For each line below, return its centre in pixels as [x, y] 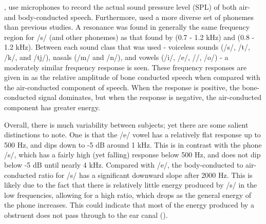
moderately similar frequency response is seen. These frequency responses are [126, 67]
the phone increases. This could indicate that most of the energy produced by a [129, 205]
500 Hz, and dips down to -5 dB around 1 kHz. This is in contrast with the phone [133, 144]
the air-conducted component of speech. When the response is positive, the [122, 87]
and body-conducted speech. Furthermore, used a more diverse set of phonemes [129, 17]
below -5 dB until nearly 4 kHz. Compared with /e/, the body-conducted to [124, 164]
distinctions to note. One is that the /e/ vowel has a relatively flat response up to [132, 135]
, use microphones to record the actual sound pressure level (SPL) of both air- [127, 7]
